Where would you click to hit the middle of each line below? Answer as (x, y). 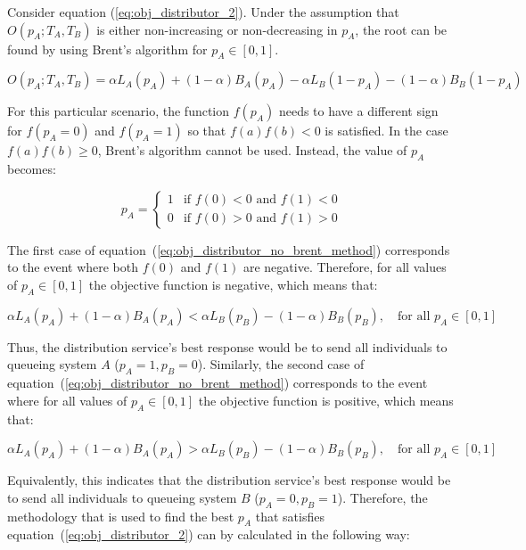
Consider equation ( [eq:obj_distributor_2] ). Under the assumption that (203, 12)
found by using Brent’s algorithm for (107, 49)
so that (207, 131)
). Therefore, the (382, 497)
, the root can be (401, 29)
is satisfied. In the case (386, 131)
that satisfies (290, 516)
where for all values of (67, 400)
